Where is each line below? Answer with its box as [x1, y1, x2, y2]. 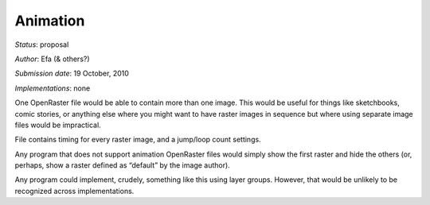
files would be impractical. [14, 120, 101, 130]
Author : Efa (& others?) [14, 54, 91, 64]
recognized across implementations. [14, 186, 135, 195]
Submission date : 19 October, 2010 [14, 68, 129, 79]
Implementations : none [14, 83, 91, 93]
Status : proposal [14, 40, 69, 49]
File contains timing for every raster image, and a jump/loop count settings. [14, 135, 262, 145]
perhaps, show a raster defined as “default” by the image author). [14, 161, 230, 170]
